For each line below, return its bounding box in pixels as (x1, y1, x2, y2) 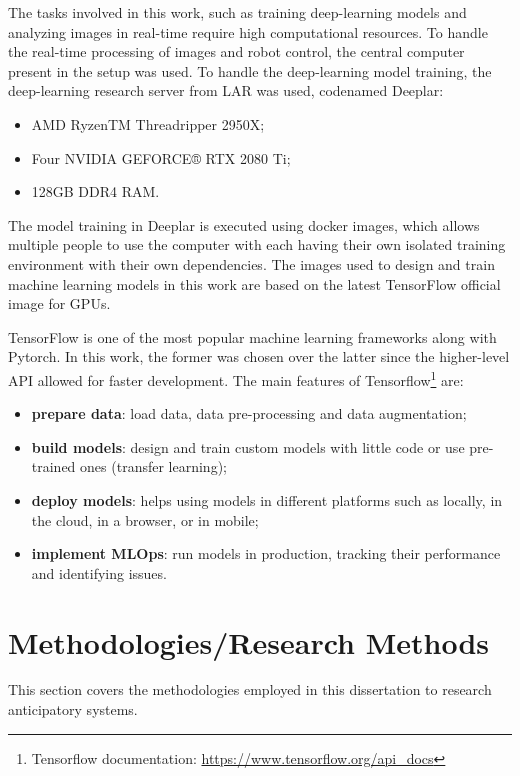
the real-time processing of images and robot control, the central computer (8, 41, 465, 62)
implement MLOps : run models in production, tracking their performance (31, 543, 501, 564)
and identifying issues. (31, 562, 167, 583)
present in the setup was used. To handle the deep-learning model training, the (8, 60, 492, 81)
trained (31, 456, 76, 477)
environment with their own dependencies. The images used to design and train (8, 253, 495, 274)
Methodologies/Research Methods (8, 621, 490, 662)
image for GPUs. (8, 293, 111, 314)
